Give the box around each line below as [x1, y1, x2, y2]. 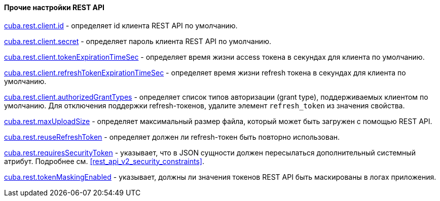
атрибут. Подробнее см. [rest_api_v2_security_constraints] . [4, 156, 204, 166]
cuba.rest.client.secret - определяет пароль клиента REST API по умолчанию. [4, 36, 271, 46]
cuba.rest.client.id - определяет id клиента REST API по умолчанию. [4, 21, 238, 30]
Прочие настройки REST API [4, 3, 104, 12]
